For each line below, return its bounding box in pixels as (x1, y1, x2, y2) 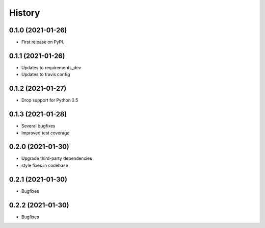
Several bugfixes (21, 123, 55, 129)
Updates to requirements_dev (21, 64, 81, 71)
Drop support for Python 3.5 (21, 97, 79, 103)
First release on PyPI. (21, 39, 65, 45)
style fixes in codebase (21, 162, 68, 168)
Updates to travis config (21, 72, 71, 77)
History (9, 7, 40, 18)
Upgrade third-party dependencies (21, 155, 93, 161)
